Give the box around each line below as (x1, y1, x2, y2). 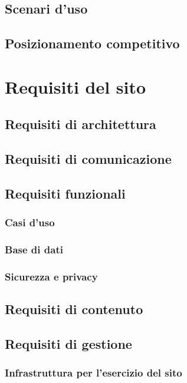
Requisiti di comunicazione (5, 150, 172, 168)
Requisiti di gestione (5, 334, 132, 352)
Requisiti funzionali (5, 184, 126, 202)
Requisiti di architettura (5, 115, 156, 133)
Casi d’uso (5, 215, 55, 230)
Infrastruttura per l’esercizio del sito (5, 365, 182, 380)
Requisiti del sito (5, 74, 146, 98)
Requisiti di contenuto (5, 300, 143, 318)
